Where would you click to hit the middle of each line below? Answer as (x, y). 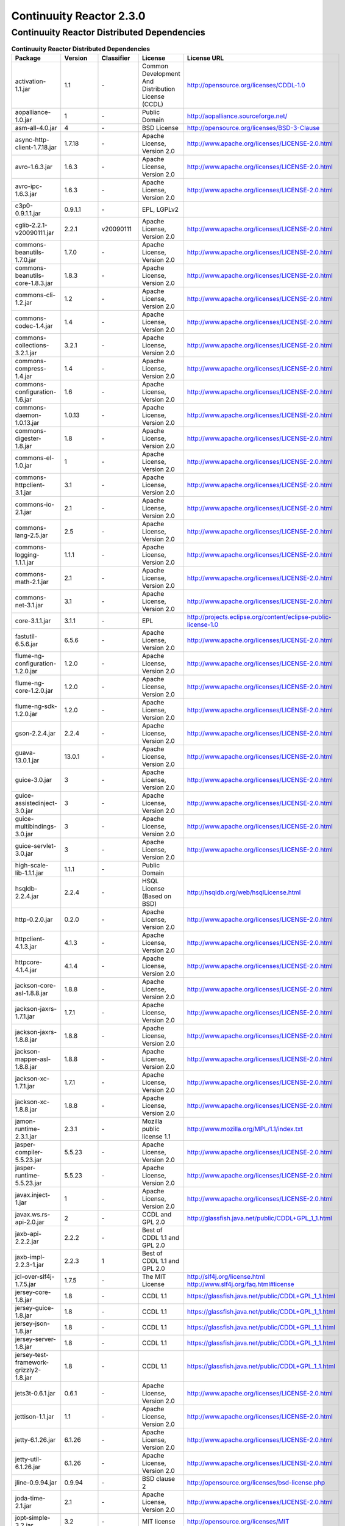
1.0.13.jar (27, 422)
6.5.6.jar (27, 644)
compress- (31, 368)
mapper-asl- (33, 1059)
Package (28, 58)
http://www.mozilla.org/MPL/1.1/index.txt (245, 1129)
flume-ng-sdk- (36, 706)
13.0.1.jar (27, 760)
